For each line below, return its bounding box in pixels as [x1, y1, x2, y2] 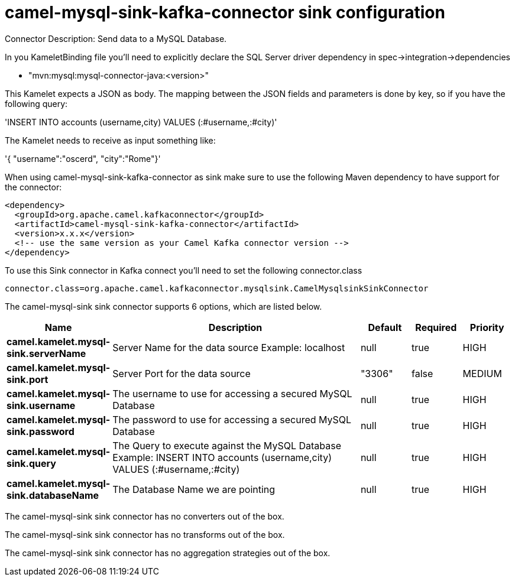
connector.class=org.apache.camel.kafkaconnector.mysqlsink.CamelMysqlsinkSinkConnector [5, 283, 429, 293]
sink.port [7, 373, 48, 385]
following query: [5, 98, 68, 109]
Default [368, 321, 402, 333]
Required [415, 321, 457, 333]
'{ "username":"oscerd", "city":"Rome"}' [5, 153, 161, 164]
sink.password [7, 425, 75, 437]
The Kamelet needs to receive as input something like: [5, 135, 216, 145]
